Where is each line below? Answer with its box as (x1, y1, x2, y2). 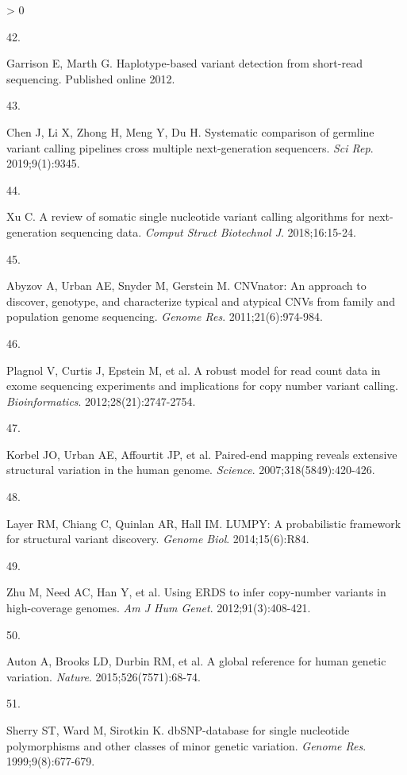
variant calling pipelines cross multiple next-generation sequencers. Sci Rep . (6, 139, 374, 156)
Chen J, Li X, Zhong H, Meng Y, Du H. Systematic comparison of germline (6, 123, 374, 140)
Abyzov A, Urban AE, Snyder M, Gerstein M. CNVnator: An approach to (6, 277, 367, 294)
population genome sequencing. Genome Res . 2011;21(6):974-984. (6, 308, 323, 325)
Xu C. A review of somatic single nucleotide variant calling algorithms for (6, 208, 365, 225)
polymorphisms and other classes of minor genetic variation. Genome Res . (6, 737, 367, 754)
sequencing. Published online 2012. (6, 70, 175, 87)
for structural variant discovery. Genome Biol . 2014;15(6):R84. (6, 530, 309, 547)
